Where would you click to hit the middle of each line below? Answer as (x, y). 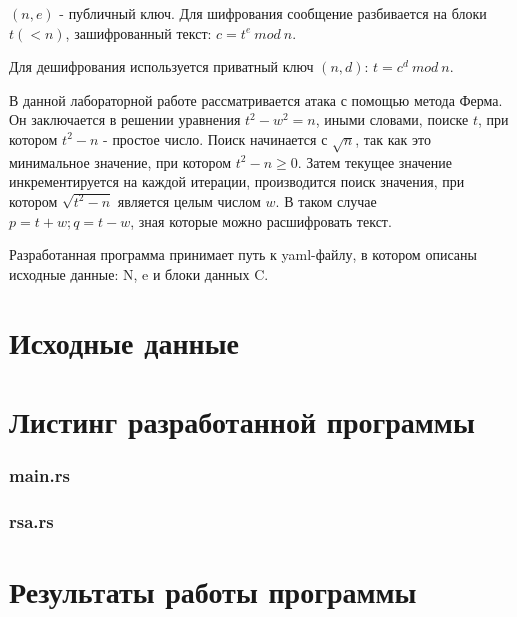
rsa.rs (31, 520)
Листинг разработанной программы (242, 420)
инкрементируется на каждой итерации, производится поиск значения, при (237, 181)
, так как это (393, 138)
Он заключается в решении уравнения (125, 119)
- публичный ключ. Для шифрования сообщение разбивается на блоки (273, 13)
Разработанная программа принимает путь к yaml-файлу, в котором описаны (243, 254)
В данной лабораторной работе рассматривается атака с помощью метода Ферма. (256, 99)
